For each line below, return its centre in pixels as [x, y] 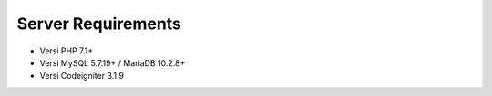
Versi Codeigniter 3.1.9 [82, 76]
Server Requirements [99, 24]
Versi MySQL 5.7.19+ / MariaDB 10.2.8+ [113, 62]
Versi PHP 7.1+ [67, 51]
